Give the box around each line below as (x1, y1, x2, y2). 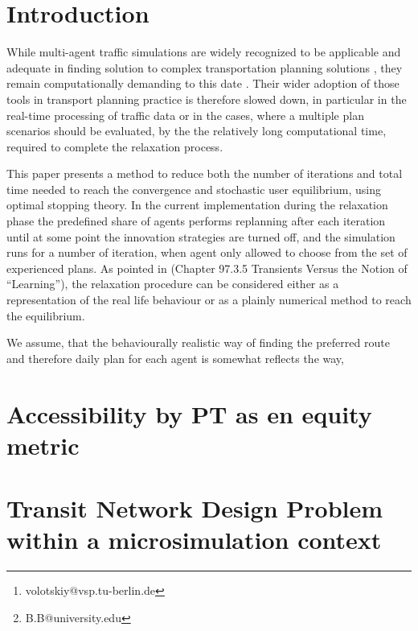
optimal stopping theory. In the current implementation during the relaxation (6, 196, 388, 213)
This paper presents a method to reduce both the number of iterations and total (6, 165, 403, 182)
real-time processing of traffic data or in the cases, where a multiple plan (6, 106, 364, 123)
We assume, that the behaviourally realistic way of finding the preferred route (6, 334, 390, 351)
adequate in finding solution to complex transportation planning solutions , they (6, 59, 403, 76)
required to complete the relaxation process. (6, 138, 223, 155)
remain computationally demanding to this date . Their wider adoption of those (6, 75, 400, 92)
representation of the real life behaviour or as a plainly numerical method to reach (6, 291, 412, 308)
